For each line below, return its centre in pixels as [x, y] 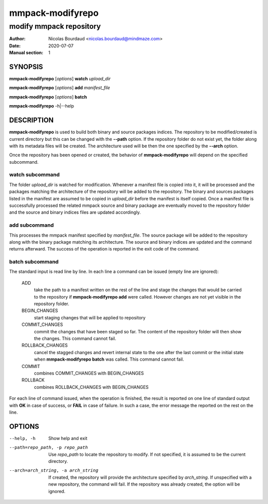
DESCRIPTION [32, 120]
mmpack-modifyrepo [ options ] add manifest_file [60, 88]
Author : [17, 39]
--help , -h [22, 438]
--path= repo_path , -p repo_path [48, 447]
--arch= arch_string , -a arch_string [54, 471]
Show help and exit [68, 438]
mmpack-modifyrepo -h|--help [42, 106]
